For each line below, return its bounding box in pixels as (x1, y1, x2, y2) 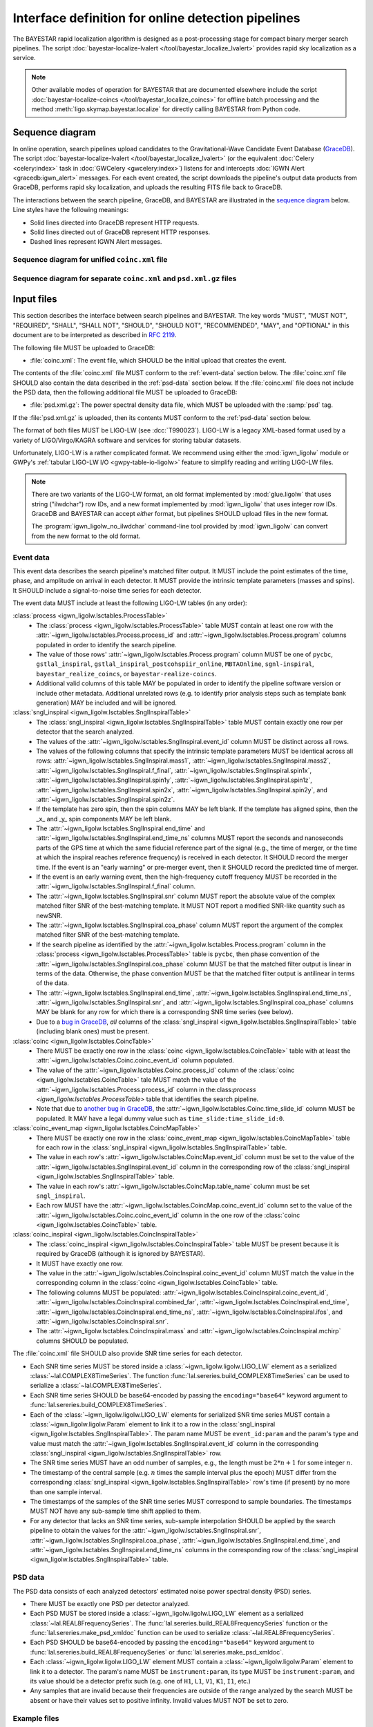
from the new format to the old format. (31, 532, 141, 540)
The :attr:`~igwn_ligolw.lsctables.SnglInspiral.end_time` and (36, 824, 205, 832)
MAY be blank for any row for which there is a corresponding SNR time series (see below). (36, 1008, 294, 1016)
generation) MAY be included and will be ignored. (36, 698, 178, 707)
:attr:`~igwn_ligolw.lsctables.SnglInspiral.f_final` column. (36, 882, 196, 890)
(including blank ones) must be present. (36, 1027, 150, 1036)
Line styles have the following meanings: (12, 206, 129, 214)
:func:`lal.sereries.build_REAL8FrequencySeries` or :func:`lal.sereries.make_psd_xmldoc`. (30, 1648, 284, 1656)
